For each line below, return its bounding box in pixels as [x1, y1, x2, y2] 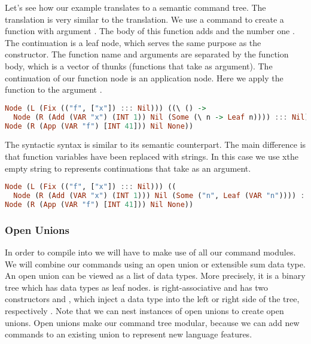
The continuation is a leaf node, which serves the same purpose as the [5, 36, 261, 48]
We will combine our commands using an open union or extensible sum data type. [5, 257, 306, 270]
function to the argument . [5, 83, 102, 96]
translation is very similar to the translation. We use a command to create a [5, 13, 284, 25]
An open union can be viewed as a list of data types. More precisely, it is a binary [5, 269, 306, 282]
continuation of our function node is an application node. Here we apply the [5, 71, 283, 84]
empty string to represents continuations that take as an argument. [5, 162, 251, 174]
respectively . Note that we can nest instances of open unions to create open [5, 304, 284, 316]
